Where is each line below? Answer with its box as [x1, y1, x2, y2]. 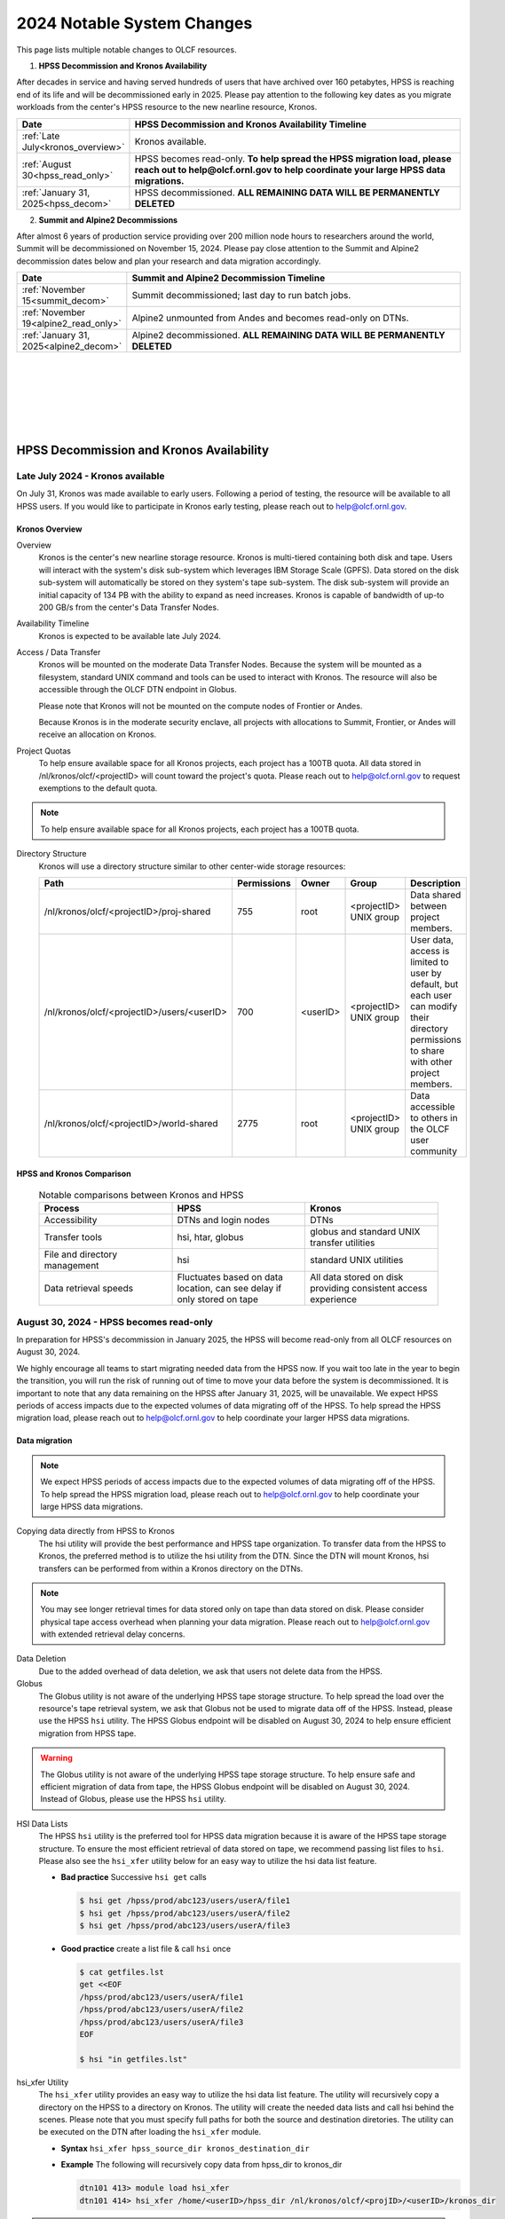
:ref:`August [21, 158, 72, 170]
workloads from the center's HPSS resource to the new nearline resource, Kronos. [16, 102, 318, 113]
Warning [40, 1753, 73, 1764]
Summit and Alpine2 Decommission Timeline [131, 272, 326, 284]
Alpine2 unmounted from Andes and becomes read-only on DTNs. [131, 312, 409, 324]
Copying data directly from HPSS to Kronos [16, 1526, 175, 1536]
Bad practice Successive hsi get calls [60, 1872, 208, 1883]
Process [43, 1203, 80, 1215]
